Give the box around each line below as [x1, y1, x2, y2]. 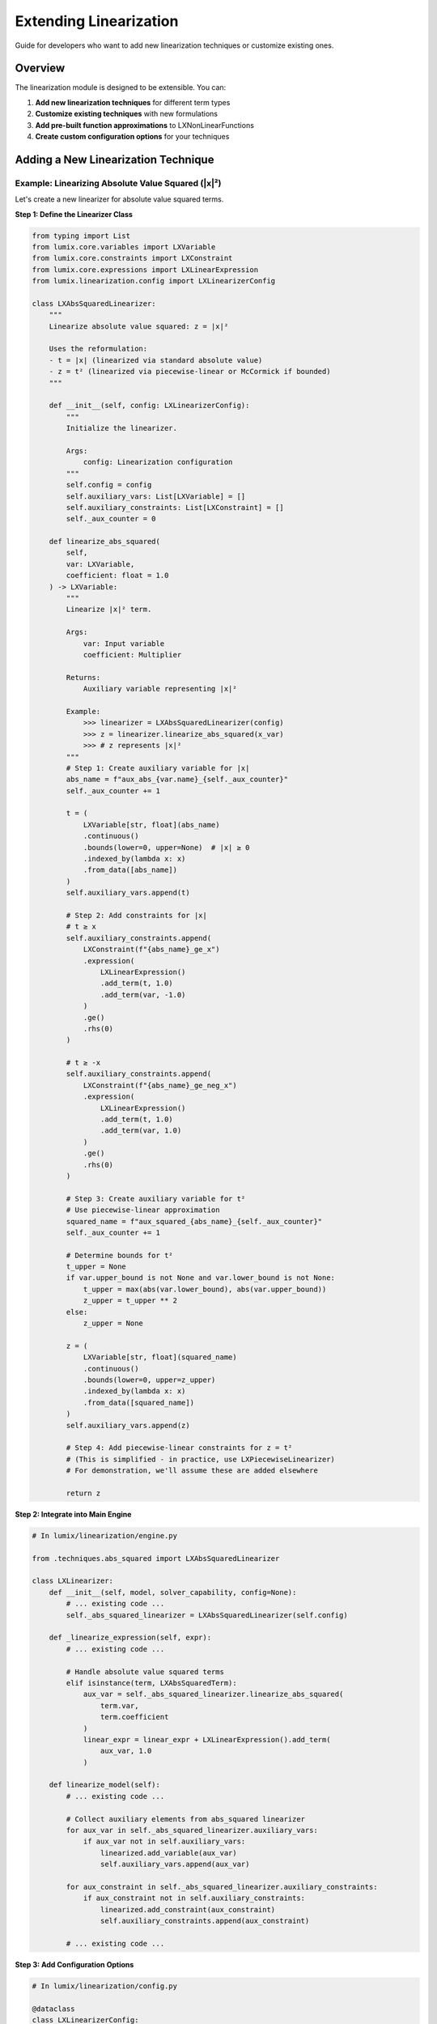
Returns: [66, 673, 101, 682]
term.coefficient [100, 1712, 169, 1722]
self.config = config [66, 480, 152, 490]
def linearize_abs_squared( [49, 537, 161, 546]
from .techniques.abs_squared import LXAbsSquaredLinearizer [32, 1554, 280, 1563]
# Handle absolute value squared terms [66, 1667, 224, 1676]
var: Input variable [83, 639, 165, 648]
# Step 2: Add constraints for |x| [66, 911, 208, 920]
